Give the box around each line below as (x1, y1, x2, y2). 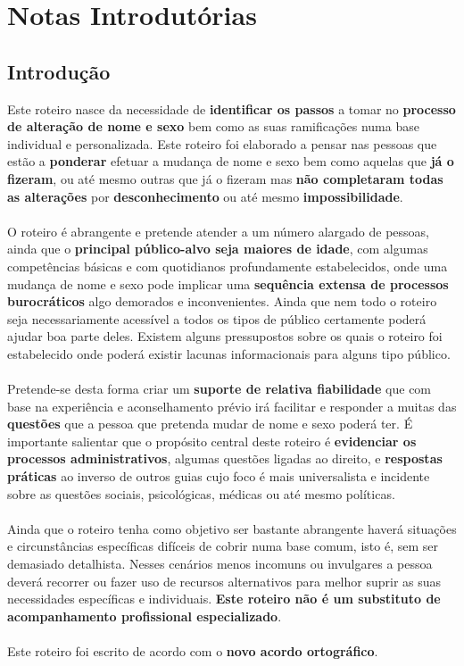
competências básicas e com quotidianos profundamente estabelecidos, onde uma (7, 256, 448, 275)
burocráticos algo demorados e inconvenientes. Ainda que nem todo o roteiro (7, 292, 437, 311)
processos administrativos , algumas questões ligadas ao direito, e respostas (7, 449, 443, 468)
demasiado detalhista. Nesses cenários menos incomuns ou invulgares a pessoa (7, 554, 433, 573)
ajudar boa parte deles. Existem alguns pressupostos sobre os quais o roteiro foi (7, 327, 443, 345)
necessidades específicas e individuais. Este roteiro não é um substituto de (7, 589, 441, 608)
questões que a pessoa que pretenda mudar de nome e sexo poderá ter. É (7, 414, 413, 433)
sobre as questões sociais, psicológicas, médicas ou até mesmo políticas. (7, 484, 395, 503)
